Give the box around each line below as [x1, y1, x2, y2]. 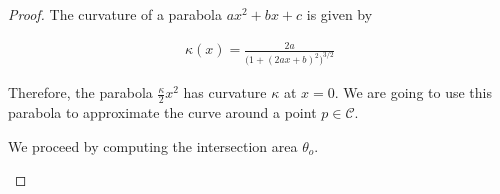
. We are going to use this [334, 82, 492, 103]
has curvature [183, 82, 267, 103]
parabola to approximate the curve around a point [8, 101, 317, 122]
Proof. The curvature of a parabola [8, 4, 222, 24]
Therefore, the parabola [8, 82, 153, 103]
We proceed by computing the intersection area [8, 135, 298, 156]
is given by [306, 4, 373, 24]
